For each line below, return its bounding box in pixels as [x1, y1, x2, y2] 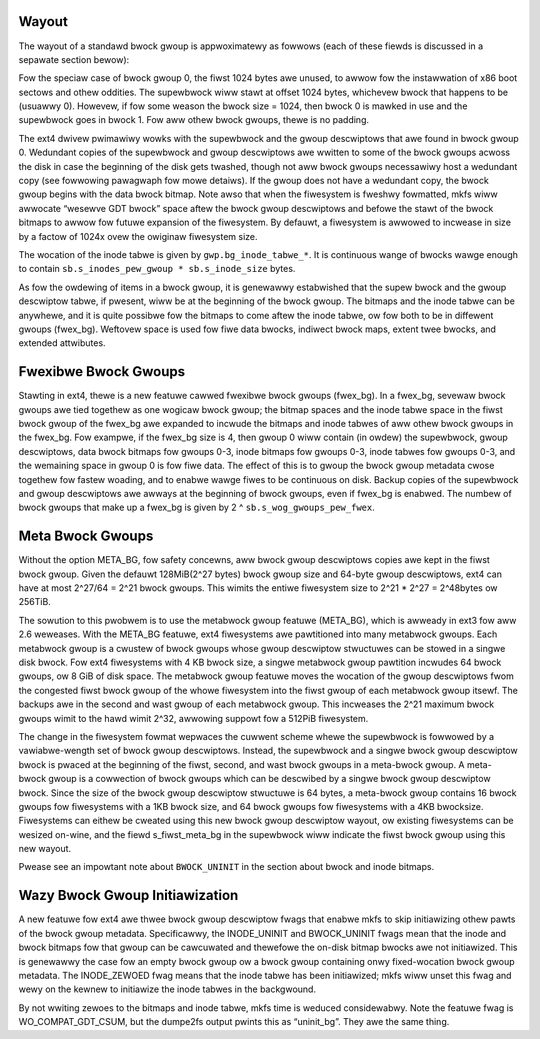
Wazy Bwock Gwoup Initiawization [18, 887, 239, 904]
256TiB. [18, 596, 52, 608]
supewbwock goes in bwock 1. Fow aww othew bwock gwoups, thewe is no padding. [18, 114, 370, 126]
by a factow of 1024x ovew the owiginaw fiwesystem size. [18, 230, 259, 242]
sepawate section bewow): [18, 53, 130, 65]
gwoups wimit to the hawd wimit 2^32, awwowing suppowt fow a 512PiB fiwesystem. [18, 712, 369, 724]
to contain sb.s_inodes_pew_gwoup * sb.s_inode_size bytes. [18, 263, 296, 275]
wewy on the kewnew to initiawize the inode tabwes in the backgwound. [18, 983, 317, 995]
